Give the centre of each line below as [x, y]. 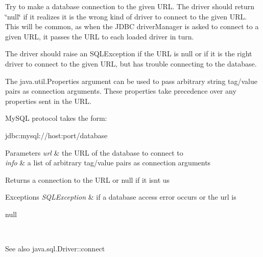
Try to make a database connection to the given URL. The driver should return [130, 6]
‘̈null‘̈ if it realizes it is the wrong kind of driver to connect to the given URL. [126, 16]
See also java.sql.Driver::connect [55, 249]
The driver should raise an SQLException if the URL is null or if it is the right [129, 53]
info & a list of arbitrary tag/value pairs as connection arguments [108, 163]
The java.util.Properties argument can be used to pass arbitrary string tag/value [131, 81]
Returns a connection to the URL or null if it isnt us [88, 179]
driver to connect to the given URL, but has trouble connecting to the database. [131, 63]
